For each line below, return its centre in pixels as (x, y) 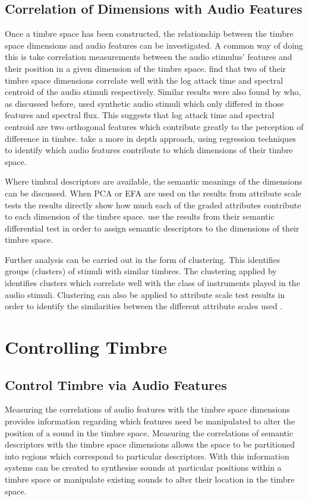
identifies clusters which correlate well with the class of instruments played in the (152, 283)
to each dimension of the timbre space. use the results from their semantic (140, 216)
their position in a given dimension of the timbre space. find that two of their (146, 68)
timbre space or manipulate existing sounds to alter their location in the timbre (150, 479)
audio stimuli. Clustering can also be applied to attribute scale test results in (145, 294)
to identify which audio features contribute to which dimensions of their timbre (149, 150)
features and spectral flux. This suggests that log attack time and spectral (140, 115)
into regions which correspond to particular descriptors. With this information (147, 456)
